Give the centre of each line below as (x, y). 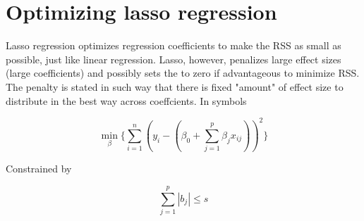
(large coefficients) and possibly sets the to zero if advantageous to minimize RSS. (183, 73)
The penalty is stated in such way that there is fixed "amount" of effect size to (175, 86)
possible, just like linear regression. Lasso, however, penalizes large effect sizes (174, 59)
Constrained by (39, 169)
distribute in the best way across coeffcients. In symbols (126, 100)
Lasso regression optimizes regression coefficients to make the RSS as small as (174, 45)
